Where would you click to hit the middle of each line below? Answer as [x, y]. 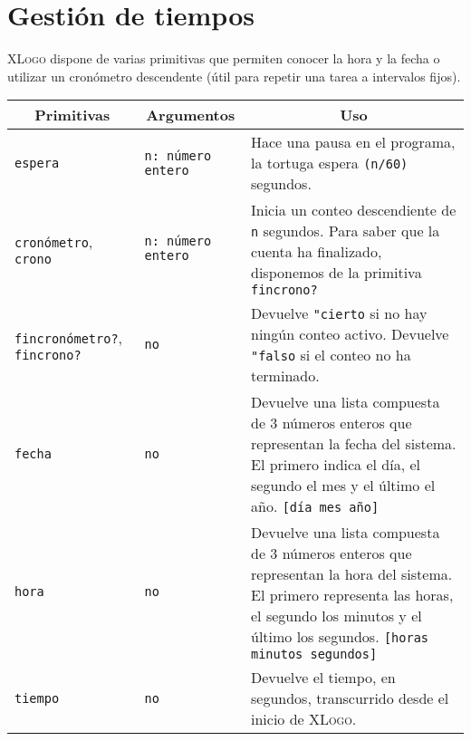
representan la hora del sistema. [352, 574]
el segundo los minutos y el [336, 616]
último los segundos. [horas [340, 637]
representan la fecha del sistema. [354, 444]
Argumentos [191, 115]
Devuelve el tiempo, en [323, 678]
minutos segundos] [314, 654]
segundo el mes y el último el [343, 486]
